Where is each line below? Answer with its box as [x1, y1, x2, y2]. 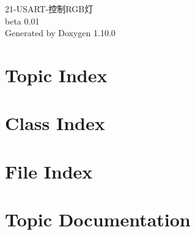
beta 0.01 [5, 14, 40, 27]
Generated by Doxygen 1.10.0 [5, 26, 116, 39]
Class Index [5, 110, 105, 136]
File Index [5, 158, 93, 183]
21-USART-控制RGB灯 [5, 2, 94, 15]
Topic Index [5, 62, 108, 87]
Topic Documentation [5, 207, 191, 232]
